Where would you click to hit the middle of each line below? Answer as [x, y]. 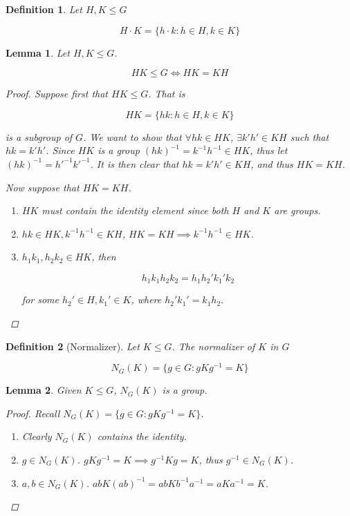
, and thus [272, 163]
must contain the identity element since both [135, 210]
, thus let [269, 150]
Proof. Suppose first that [57, 94]
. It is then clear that [135, 163]
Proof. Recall [33, 413]
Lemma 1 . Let [38, 52]
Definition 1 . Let [44, 9]
